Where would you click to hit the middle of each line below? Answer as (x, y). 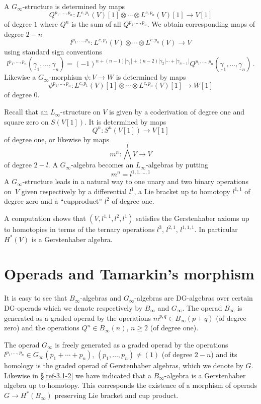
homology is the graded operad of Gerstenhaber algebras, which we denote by (124, 365)
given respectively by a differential (74, 191)
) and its (224, 354)
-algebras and (101, 298)
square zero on (26, 121)
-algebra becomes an (102, 165)
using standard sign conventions (53, 51)
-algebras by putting (177, 165)
